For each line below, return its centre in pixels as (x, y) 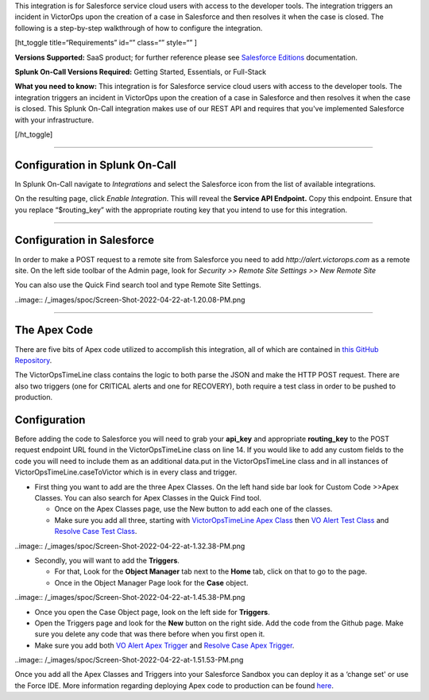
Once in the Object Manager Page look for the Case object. (151, 582)
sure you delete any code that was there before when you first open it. (150, 634)
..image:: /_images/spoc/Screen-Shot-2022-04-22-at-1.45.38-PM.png (130, 598)
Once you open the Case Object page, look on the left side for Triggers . (152, 612)
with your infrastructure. (54, 120)
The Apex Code (54, 330)
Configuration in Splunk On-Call (95, 165)
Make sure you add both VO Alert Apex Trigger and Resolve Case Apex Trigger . (164, 645)
